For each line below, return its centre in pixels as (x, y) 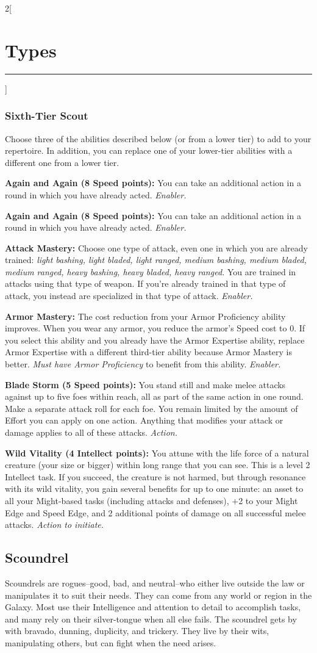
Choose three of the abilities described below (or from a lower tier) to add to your (158, 138)
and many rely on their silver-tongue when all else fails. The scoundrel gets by (151, 619)
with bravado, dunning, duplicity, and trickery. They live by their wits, (137, 631)
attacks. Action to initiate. (55, 525)
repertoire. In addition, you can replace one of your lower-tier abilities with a (149, 150)
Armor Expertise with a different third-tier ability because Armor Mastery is (149, 352)
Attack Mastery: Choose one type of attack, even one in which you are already (156, 247)
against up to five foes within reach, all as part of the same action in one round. (154, 396)
